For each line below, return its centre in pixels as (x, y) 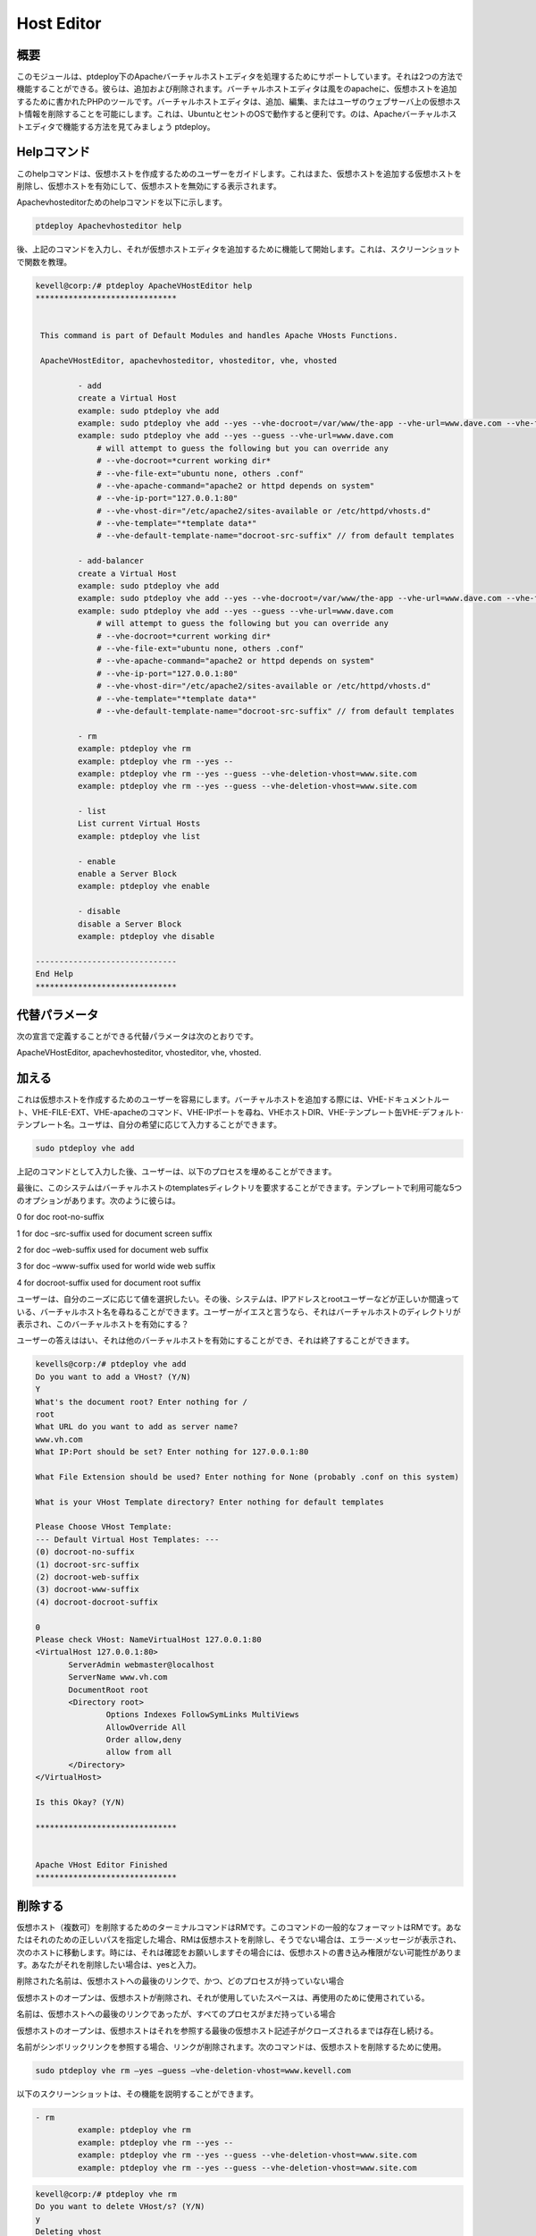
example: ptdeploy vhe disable (146, 936)
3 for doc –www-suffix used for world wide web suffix (116, 1266)
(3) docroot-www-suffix (88, 1589)
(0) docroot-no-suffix (85, 1552)
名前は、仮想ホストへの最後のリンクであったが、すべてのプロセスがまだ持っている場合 (176, 2014)
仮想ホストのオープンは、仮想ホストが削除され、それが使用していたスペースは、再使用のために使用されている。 (223, 1997)
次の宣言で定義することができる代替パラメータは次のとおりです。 (137, 1037)
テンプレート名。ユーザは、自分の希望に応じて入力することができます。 (149, 1125)
